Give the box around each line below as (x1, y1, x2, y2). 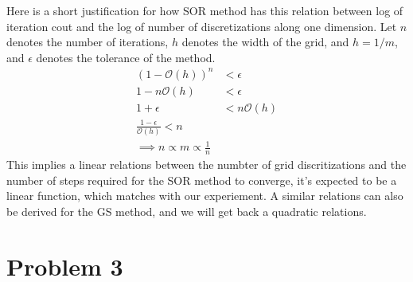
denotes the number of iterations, (6, 33, 169, 50)
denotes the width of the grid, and (181, 33, 349, 50)
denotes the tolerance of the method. (36, 49, 216, 65)
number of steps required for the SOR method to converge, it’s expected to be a (6, 171, 397, 188)
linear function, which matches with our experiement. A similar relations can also (6, 187, 403, 204)
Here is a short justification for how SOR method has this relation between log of (6, 2, 403, 18)
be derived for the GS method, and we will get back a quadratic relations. (6, 202, 367, 219)
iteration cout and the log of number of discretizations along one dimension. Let (6, 18, 397, 34)
